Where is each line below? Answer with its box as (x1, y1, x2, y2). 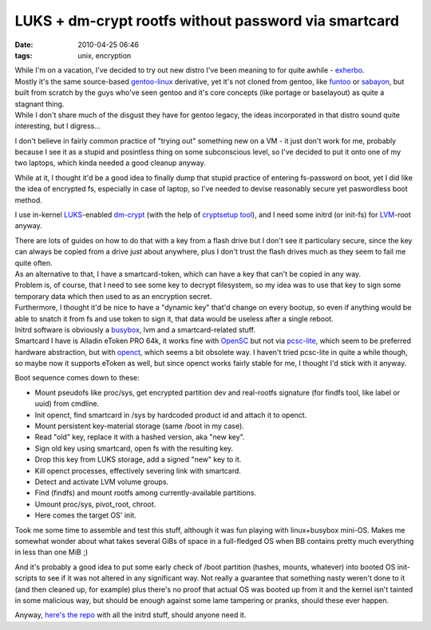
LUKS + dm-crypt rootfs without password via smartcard (14, 12, 399, 30)
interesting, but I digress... (14, 121, 101, 131)
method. (14, 195, 43, 205)
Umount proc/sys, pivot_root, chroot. (34, 499, 156, 509)
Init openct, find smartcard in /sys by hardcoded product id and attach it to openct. (34, 410, 307, 419)
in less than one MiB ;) (14, 547, 89, 557)
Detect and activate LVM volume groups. (34, 477, 169, 486)
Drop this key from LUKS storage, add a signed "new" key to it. (34, 455, 242, 464)
